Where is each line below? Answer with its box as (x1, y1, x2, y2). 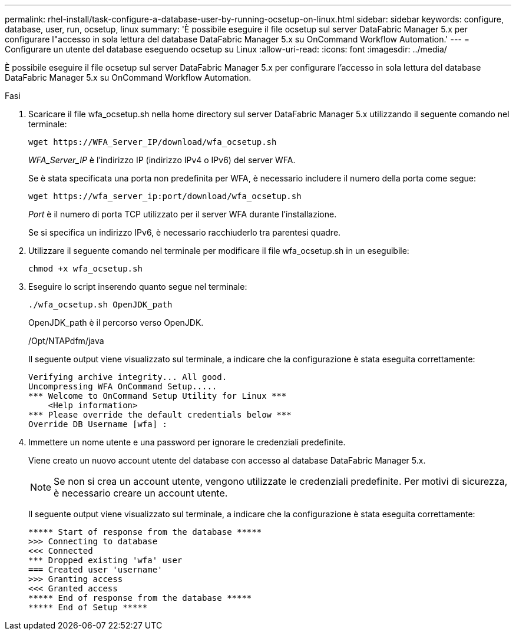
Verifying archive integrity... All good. (28, 372, 227, 382)
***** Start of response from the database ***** (28, 527, 262, 537)
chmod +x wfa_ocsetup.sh (28, 264, 143, 273)
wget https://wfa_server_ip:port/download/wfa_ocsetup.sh (28, 191, 302, 201)
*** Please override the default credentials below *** (28, 410, 292, 419)
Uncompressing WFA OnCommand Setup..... (28, 382, 217, 391)
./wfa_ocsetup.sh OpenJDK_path (28, 300, 173, 309)
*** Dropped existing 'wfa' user (28, 555, 183, 565)
